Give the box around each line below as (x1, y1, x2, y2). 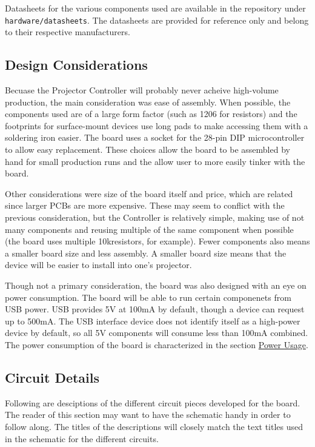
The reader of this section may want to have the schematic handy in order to (5, 408, 291, 421)
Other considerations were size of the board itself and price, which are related (5, 187, 293, 200)
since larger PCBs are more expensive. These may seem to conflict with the (5, 199, 285, 212)
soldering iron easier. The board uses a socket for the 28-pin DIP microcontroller (5, 131, 305, 144)
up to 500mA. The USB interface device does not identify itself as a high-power (5, 314, 300, 327)
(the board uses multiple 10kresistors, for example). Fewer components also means (5, 235, 310, 247)
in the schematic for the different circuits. (5, 432, 159, 445)
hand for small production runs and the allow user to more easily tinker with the (5, 155, 305, 167)
